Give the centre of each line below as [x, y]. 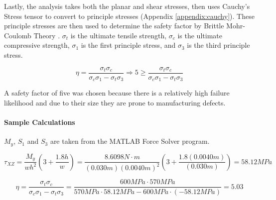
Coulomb [18, 35]
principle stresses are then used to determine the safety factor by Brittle [114, 26]
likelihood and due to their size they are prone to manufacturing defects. [115, 102]
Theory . [47, 35]
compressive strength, [37, 45]
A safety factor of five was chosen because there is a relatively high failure [117, 93]
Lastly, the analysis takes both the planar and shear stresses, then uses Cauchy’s [127, 6]
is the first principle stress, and [128, 45]
